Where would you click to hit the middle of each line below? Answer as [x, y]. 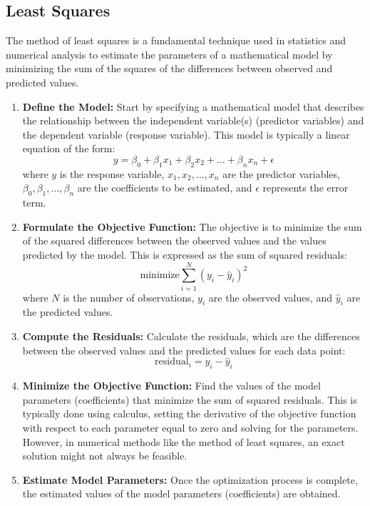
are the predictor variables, [281, 173]
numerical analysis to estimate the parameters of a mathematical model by [169, 54]
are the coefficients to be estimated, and [165, 188]
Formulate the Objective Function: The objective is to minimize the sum [192, 226]
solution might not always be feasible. [105, 456]
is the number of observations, [129, 297]
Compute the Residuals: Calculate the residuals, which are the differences [191, 336]
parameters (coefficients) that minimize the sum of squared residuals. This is [190, 399]
